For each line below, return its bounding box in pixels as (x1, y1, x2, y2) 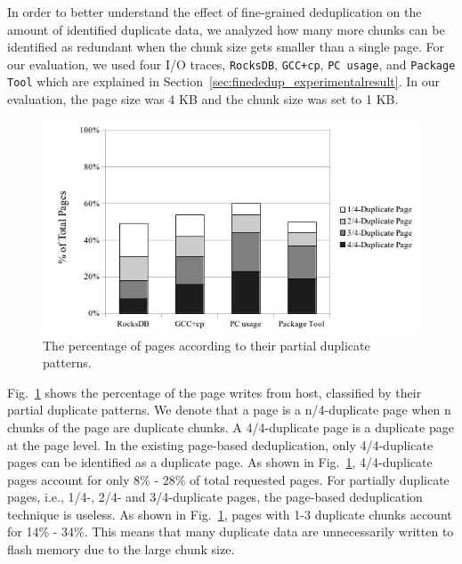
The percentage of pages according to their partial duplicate (43, 335, 370, 354)
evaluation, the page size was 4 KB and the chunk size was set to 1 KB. (7, 90, 399, 109)
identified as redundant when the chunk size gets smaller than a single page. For (7, 37, 445, 56)
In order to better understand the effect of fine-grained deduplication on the (7, 3, 422, 20)
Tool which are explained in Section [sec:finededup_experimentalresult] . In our (7, 72, 440, 91)
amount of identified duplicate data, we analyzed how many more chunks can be (7, 20, 445, 38)
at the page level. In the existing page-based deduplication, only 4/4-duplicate (7, 435, 434, 454)
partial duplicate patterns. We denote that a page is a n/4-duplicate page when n (7, 400, 451, 419)
